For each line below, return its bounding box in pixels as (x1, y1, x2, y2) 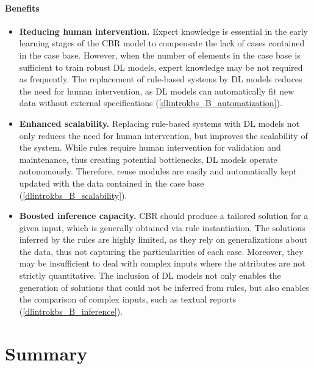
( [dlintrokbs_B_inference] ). (19, 304, 123, 317)
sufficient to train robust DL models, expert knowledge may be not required (19, 60, 303, 73)
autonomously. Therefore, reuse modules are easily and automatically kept (19, 165, 297, 177)
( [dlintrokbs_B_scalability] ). (19, 188, 127, 201)
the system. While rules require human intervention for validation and (19, 141, 281, 154)
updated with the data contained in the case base (19, 176, 204, 189)
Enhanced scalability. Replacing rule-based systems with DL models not (19, 116, 299, 129)
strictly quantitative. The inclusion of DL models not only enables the (19, 269, 281, 282)
